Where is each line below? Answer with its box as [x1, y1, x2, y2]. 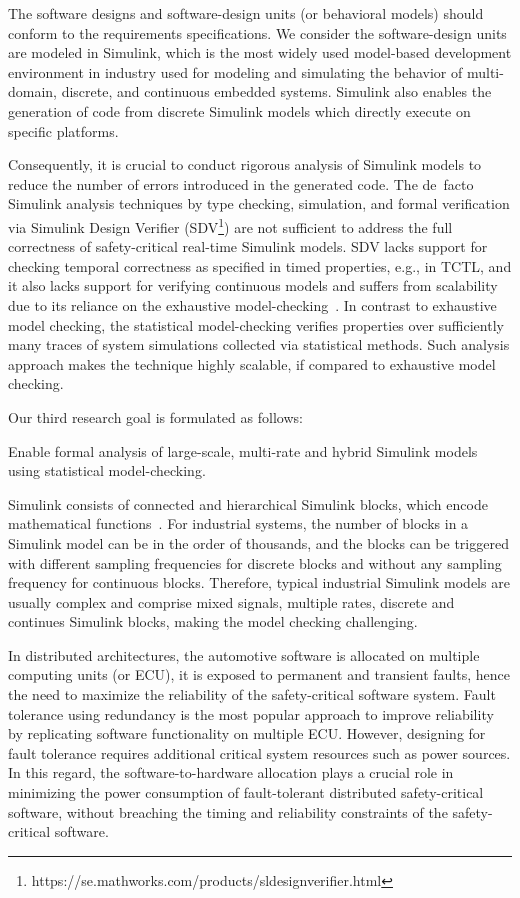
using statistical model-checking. [8, 460, 206, 481]
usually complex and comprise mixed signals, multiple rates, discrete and [8, 591, 455, 612]
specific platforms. [8, 120, 119, 141]
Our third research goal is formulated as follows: [8, 406, 303, 427]
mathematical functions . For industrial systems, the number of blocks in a [8, 513, 469, 534]
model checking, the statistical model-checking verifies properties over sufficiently [8, 314, 504, 335]
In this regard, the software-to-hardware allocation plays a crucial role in [8, 762, 454, 783]
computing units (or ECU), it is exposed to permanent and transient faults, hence [8, 664, 510, 685]
